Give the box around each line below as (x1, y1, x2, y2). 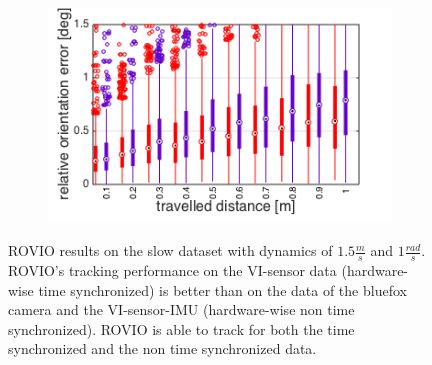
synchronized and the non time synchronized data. (8, 338, 317, 359)
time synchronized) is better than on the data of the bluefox (38, 279, 407, 300)
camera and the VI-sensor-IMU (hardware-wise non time (8, 299, 355, 320)
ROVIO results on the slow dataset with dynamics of (8, 240, 333, 261)
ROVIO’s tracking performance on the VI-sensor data (8, 260, 337, 281)
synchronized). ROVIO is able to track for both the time (8, 318, 355, 339)
